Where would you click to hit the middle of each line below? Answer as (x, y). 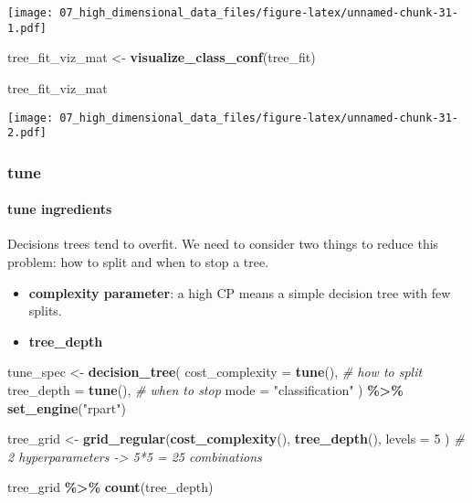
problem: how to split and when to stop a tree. (138, 262)
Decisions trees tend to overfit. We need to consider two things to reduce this (223, 244)
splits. (45, 310)
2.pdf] (27, 133)
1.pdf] (27, 28)
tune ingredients (60, 209)
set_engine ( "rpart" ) (67, 407)
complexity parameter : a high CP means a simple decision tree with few (240, 292)
